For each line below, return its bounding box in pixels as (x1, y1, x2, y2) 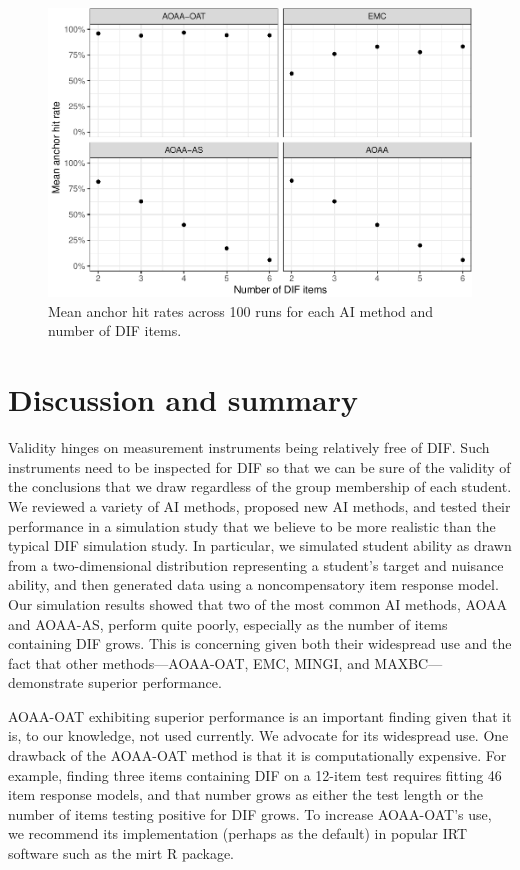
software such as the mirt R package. (8, 843, 235, 864)
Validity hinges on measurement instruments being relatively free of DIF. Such (8, 437, 490, 458)
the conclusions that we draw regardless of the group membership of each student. (8, 476, 512, 497)
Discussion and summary (8, 379, 358, 420)
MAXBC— (374, 652, 443, 673)
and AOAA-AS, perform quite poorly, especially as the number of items (8, 613, 448, 634)
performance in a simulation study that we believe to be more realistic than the (8, 515, 496, 536)
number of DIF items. (48, 320, 182, 341)
